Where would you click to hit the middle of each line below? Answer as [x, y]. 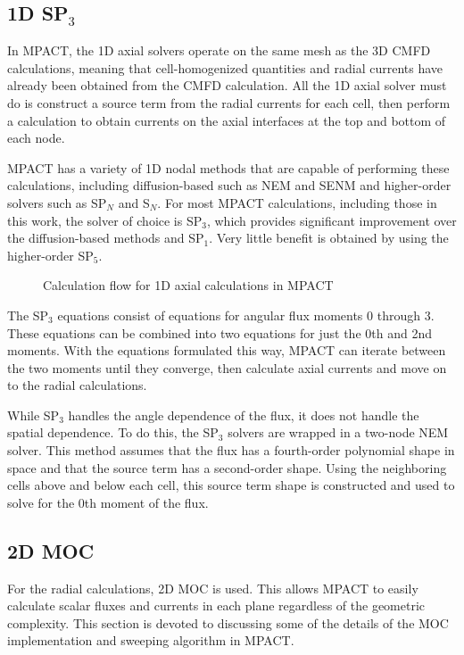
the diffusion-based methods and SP [106, 238]
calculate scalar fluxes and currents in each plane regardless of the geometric [216, 605]
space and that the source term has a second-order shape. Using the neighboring [227, 467]
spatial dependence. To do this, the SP [113, 432]
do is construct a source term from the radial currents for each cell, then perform [229, 102]
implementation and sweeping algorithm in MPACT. [151, 640]
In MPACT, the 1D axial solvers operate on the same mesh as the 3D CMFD [219, 50]
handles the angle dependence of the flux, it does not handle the [244, 415]
